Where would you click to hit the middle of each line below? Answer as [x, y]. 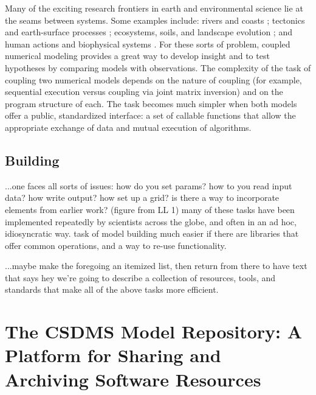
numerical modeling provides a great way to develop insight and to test [137, 56]
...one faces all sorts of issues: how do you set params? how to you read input [149, 185]
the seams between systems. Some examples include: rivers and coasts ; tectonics [155, 20]
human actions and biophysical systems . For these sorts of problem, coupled [148, 44]
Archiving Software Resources [133, 379]
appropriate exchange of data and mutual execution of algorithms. [128, 127]
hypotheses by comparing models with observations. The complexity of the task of [158, 67]
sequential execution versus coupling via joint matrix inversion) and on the [144, 92]
